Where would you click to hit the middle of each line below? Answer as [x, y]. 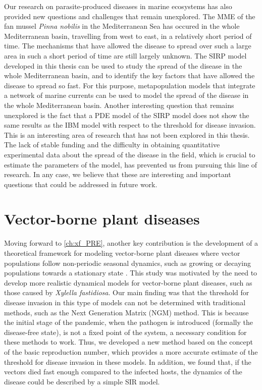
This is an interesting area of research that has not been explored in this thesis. [127, 134]
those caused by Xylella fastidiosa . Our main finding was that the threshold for [127, 292]
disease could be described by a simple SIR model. [82, 381]
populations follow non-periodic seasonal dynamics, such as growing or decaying [128, 263]
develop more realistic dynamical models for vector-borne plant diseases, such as [128, 282]
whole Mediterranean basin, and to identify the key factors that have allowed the [129, 75]
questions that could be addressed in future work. [81, 184]
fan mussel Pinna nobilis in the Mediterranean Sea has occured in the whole [122, 26]
